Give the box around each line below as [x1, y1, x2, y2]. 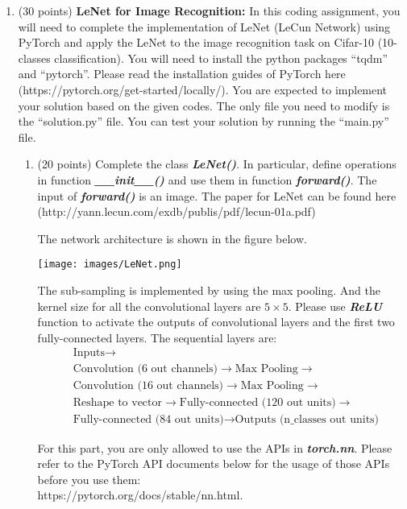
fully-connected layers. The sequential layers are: [37, 329, 277, 346]
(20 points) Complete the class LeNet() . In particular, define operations [37, 155, 397, 172]
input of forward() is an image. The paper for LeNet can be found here [37, 187, 397, 204]
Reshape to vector [73, 397, 163, 409]
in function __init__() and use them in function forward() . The [37, 171, 377, 188]
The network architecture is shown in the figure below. [37, 230, 307, 246]
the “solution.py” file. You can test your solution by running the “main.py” [18, 113, 389, 130]
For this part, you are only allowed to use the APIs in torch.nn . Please [37, 439, 392, 456]
